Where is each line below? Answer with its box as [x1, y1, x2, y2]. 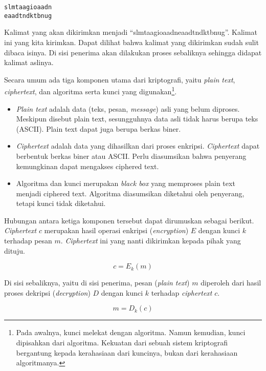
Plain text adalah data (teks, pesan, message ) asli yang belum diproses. [16, 103, 240, 114]
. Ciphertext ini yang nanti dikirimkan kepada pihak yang [60, 235, 241, 246]
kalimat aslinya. [4, 57, 54, 68]
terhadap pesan [4, 235, 52, 246]
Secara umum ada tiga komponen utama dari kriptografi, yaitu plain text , [4, 74, 235, 85]
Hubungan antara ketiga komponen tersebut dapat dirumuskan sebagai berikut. [4, 215, 254, 225]
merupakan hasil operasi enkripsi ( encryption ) [44, 225, 189, 236]
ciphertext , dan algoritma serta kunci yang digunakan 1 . [4, 85, 177, 96]
